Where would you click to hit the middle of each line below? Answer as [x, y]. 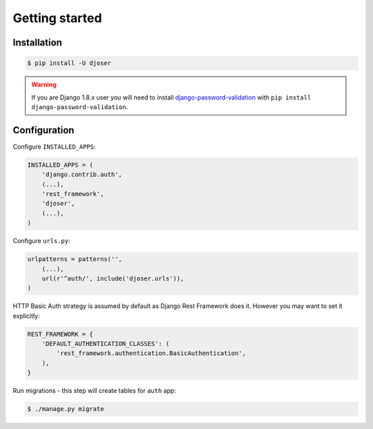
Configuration [44, 130]
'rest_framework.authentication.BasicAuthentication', [151, 353]
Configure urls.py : [41, 241]
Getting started [57, 18]
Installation [37, 42]
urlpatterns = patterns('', [75, 259]
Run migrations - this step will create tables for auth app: [94, 391]
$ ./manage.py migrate [66, 409]
